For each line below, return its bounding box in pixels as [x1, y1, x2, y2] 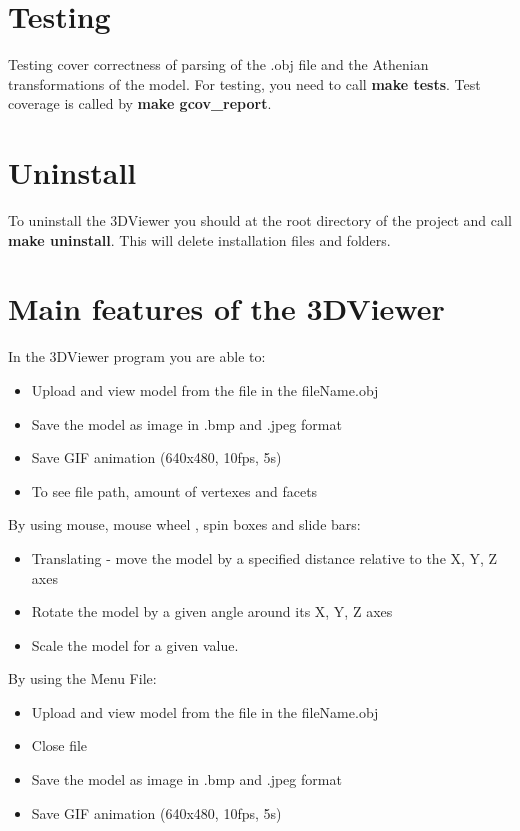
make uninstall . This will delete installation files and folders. [8, 229, 391, 250]
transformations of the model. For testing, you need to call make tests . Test [8, 73, 481, 94]
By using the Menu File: [8, 668, 157, 689]
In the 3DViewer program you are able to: [8, 346, 266, 367]
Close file [31, 735, 88, 756]
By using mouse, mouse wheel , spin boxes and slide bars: [8, 514, 361, 535]
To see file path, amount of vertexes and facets [31, 480, 318, 501]
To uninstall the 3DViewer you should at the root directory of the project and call [8, 210, 512, 231]
